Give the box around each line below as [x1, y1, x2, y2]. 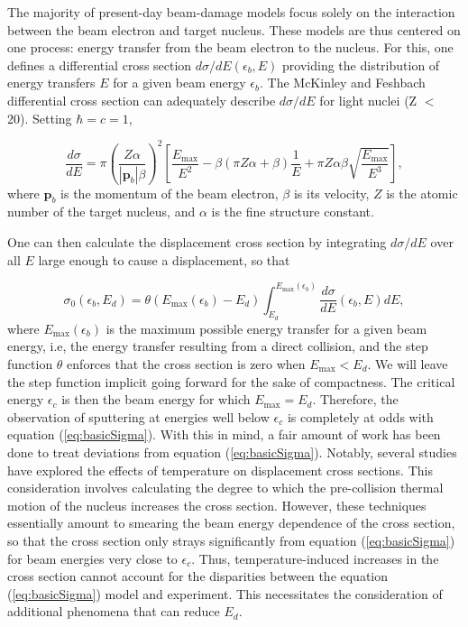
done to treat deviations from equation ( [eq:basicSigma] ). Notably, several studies [7, 442, 457, 461]
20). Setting [7, 108, 72, 127]
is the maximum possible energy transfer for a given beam [106, 318, 427, 337]
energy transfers [7, 73, 96, 92]
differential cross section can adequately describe [7, 90, 276, 109]
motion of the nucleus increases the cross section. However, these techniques [7, 495, 427, 514]
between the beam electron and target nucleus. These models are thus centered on [7, 20, 461, 39]
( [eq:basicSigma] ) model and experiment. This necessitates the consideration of [7, 584, 443, 603]
